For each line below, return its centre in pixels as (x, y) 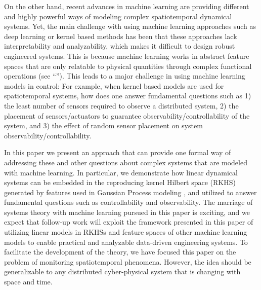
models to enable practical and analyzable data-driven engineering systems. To (126, 242)
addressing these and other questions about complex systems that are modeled (126, 162)
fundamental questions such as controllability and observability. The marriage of (128, 202)
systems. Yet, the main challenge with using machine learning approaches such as (130, 26)
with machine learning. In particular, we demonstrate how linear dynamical (121, 172)
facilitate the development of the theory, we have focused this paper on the (120, 252)
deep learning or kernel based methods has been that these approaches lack (121, 36)
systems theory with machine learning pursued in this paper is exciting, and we (127, 212)
